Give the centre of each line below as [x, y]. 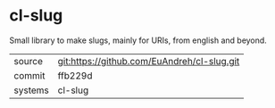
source [28, 61]
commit [29, 75]
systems [31, 90]
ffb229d [75, 75]
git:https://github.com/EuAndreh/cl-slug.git [149, 61]
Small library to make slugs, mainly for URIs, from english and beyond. [138, 40]
